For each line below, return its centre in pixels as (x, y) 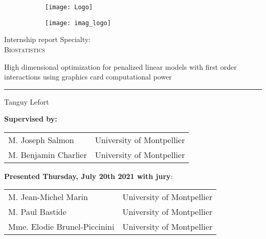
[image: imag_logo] (78, 23)
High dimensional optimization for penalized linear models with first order (120, 66)
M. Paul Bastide (37, 212)
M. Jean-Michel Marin (48, 197)
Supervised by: (31, 119)
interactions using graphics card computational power (88, 77)
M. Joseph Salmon (41, 140)
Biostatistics (25, 49)
